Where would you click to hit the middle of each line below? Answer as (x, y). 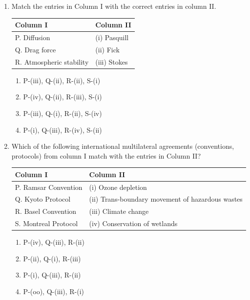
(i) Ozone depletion (118, 187)
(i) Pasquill (112, 37)
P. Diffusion (32, 37)
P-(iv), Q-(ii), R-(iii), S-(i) (62, 97)
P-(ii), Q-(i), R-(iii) (52, 258)
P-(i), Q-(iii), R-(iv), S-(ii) (62, 129)
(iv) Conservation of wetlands (133, 223)
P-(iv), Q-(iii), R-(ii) (54, 242)
